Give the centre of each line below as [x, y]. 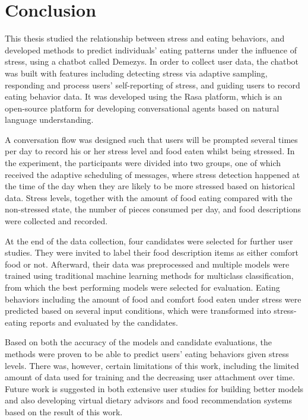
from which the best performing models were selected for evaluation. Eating [142, 287]
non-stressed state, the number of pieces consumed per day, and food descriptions [153, 209]
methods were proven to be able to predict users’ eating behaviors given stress [147, 353]
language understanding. [49, 120]
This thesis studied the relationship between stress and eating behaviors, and [145, 38]
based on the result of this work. [64, 411]
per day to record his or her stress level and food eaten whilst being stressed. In [150, 151]
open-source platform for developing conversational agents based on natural [142, 108]
